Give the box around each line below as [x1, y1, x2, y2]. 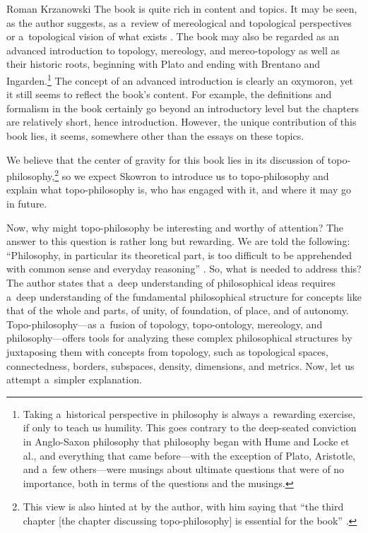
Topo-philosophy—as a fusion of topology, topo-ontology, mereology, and [6, 316, 323, 331]
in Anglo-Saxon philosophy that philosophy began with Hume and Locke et [23, 433, 350, 448]
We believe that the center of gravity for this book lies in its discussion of [6, 152, 325, 167]
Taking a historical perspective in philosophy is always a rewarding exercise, [23, 406, 355, 421]
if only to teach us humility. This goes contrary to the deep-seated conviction [23, 420, 357, 435]
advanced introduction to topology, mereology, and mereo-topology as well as [6, 42, 340, 57]
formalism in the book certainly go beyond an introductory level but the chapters [6, 100, 359, 115]
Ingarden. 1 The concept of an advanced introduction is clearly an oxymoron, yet [6, 71, 354, 88]
